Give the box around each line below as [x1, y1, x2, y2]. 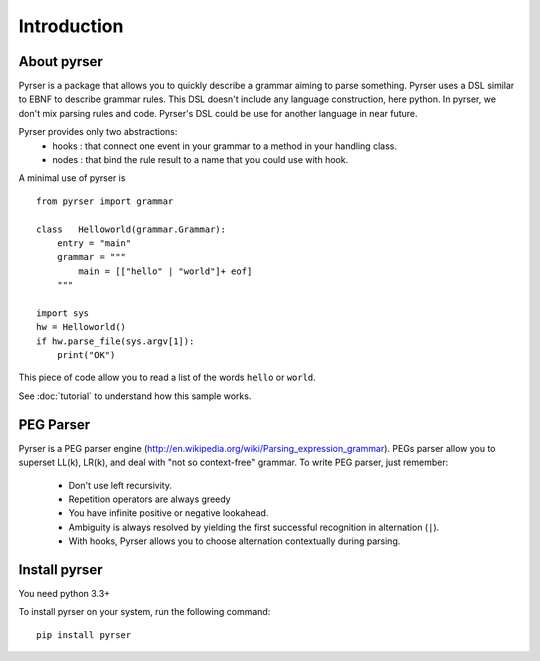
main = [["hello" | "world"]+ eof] [78, 265, 253, 277]
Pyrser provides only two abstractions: [18, 126, 178, 138]
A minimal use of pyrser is [18, 172, 126, 184]
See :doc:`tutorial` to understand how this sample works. [18, 390, 252, 402]
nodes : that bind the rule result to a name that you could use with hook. [52, 154, 349, 166]
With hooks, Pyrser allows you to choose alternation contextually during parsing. [68, 535, 401, 547]
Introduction [18, 15, 124, 37]
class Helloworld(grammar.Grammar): [36, 223, 227, 235]
